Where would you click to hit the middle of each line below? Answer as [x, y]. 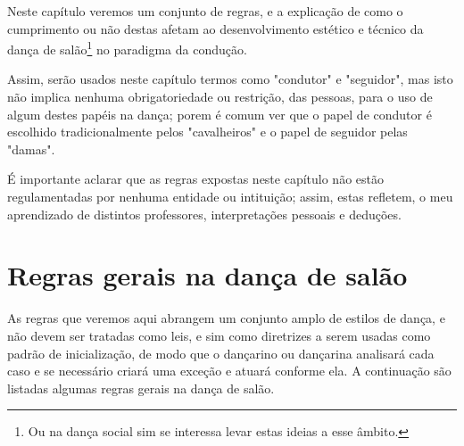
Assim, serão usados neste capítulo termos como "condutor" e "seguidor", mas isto [230, 79]
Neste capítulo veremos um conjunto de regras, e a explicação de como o [205, 11]
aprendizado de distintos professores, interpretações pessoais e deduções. [204, 214]
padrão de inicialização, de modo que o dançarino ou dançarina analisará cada [221, 353]
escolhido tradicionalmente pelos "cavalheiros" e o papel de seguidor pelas [207, 132]
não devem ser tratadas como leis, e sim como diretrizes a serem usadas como [219, 335]
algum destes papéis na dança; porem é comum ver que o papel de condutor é [220, 114]
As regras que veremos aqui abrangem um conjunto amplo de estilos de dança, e [226, 318]
